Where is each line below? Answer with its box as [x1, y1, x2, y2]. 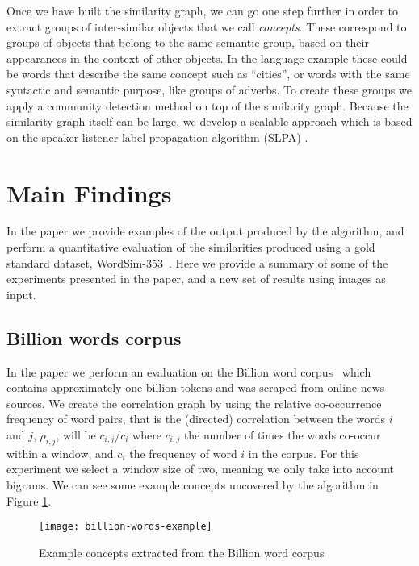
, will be [56, 427, 96, 443]
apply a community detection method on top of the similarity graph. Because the [6, 97, 409, 114]
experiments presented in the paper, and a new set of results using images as [6, 270, 386, 287]
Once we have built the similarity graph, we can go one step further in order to [6, 2, 398, 19]
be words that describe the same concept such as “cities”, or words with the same [6, 65, 410, 82]
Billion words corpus [6, 325, 182, 350]
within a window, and [6, 444, 114, 461]
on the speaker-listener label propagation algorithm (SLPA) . [6, 128, 308, 145]
